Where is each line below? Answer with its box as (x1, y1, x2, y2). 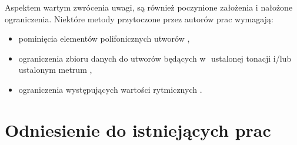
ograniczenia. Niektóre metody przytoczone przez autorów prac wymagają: (5, 12, 273, 25)
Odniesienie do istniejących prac (5, 117, 271, 141)
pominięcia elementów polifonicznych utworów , (18, 32, 190, 45)
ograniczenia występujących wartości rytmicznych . (18, 83, 202, 95)
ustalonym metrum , (18, 63, 92, 76)
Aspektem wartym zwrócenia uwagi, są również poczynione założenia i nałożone (5, 1, 293, 13)
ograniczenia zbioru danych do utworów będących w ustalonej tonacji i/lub (18, 52, 292, 64)
